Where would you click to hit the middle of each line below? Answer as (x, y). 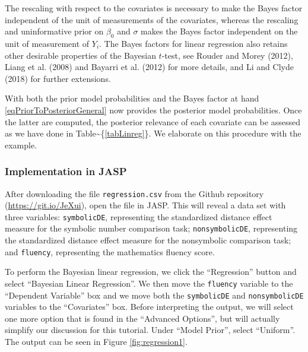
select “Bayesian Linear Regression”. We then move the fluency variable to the (149, 283)
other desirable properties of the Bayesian (80, 55)
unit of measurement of (47, 43)
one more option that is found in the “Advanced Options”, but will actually (142, 318)
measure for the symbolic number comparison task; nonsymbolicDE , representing (151, 228)
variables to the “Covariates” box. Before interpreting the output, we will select (149, 307)
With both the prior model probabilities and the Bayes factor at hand (132, 98)
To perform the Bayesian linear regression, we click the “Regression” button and (151, 272)
